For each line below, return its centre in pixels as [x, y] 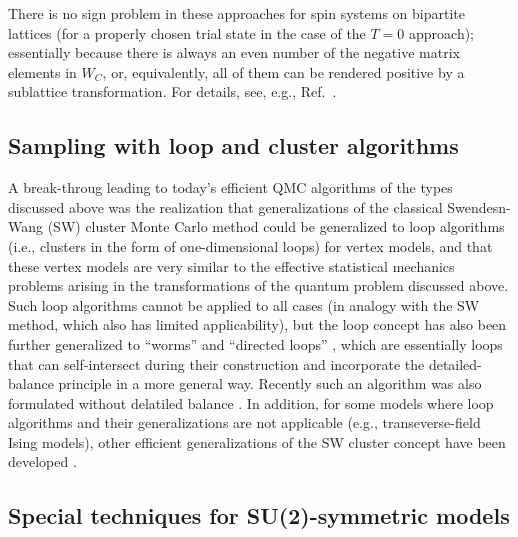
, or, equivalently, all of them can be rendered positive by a [283, 71]
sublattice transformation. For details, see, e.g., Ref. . [172, 91]
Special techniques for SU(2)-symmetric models [259, 515]
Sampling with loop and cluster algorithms [233, 145]
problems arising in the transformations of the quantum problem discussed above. [258, 285]
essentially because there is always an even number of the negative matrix [234, 52]
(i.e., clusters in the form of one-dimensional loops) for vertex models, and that [250, 245]
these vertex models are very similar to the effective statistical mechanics [231, 265]
